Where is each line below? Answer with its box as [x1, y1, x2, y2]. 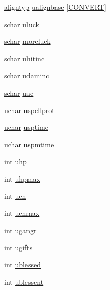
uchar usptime [4, 122, 48, 132]
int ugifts [4, 242, 33, 253]
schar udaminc [4, 70, 49, 81]
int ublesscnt [4, 276, 44, 287]
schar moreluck [4, 36, 51, 47]
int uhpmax [4, 173, 40, 184]
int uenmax [4, 208, 40, 218]
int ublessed [4, 259, 41, 270]
